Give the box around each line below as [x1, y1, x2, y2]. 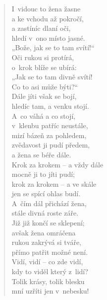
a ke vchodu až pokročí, [11, 13, 84, 23]
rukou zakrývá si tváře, [11, 237, 81, 247]
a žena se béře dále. [11, 149, 71, 159]
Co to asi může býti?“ [11, 81, 78, 91]
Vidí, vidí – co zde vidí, [11, 256, 83, 267]
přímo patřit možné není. [11, 246, 88, 257]
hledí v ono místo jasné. [11, 32, 85, 43]
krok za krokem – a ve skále [11, 178, 97, 189]
